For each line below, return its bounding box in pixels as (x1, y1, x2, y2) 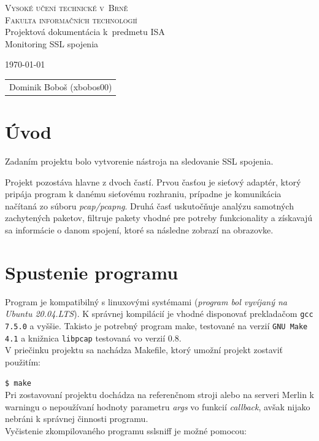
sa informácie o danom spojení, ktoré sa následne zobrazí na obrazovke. (5, 223, 274, 236)
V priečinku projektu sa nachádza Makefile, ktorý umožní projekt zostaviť (5, 343, 283, 356)
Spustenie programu (5, 259, 179, 284)
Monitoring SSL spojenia (5, 37, 99, 50)
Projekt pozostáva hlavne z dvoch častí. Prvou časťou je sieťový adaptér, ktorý (5, 175, 301, 188)
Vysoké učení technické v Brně (5, 1, 128, 14)
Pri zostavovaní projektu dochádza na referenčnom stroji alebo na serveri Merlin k (5, 388, 314, 401)
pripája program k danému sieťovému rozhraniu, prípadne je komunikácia (5, 187, 282, 200)
